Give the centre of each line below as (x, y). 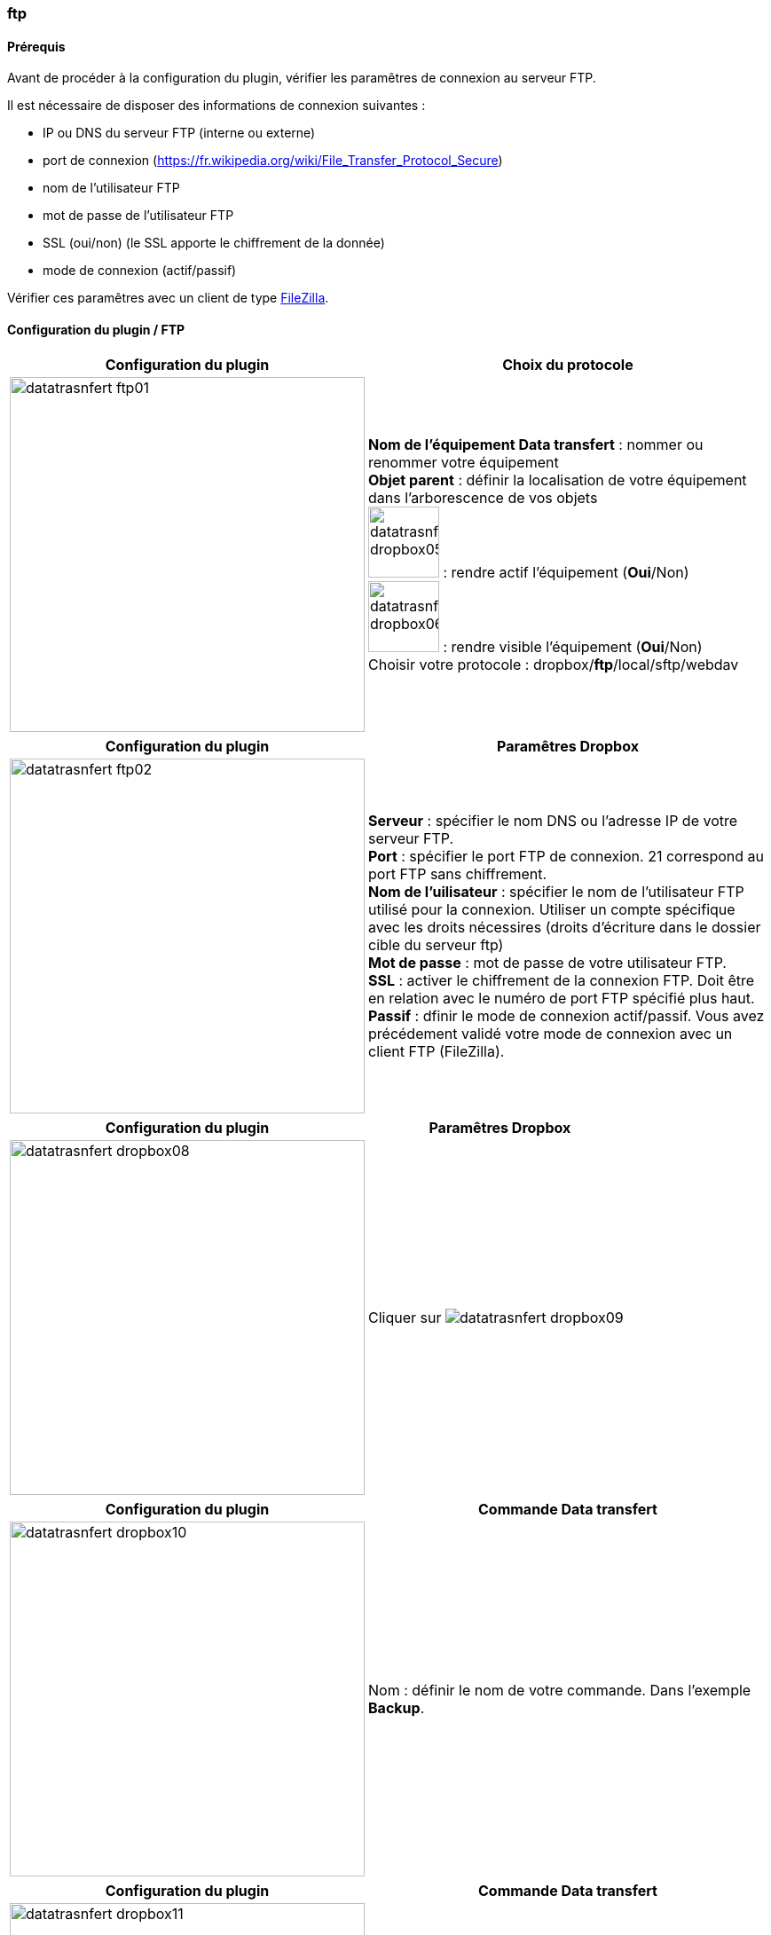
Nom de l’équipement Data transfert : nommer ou (536, 445)
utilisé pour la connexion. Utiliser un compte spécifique (552, 910)
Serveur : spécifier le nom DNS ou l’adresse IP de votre (553, 821)
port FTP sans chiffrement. (458, 874)
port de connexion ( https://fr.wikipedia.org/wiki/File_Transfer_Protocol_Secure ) (273, 161)
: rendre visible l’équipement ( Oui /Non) (573, 647)
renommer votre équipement (464, 463)
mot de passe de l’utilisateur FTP (138, 216)
